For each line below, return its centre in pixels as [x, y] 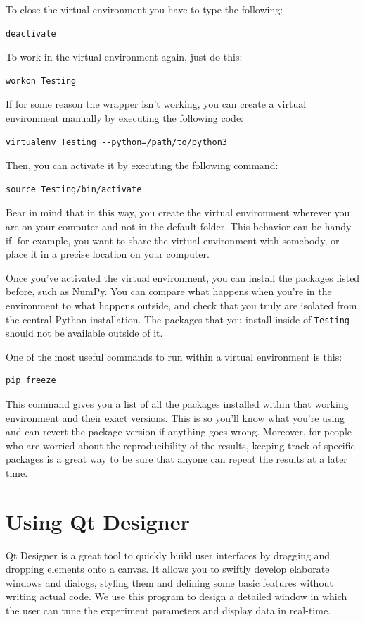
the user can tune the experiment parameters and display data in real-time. [168, 610]
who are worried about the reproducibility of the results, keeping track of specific [180, 445]
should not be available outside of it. [84, 333]
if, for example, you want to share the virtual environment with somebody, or [173, 240]
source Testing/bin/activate [74, 189]
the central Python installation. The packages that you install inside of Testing [178, 319]
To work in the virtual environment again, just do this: [124, 57]
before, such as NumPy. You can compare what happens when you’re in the [169, 291]
